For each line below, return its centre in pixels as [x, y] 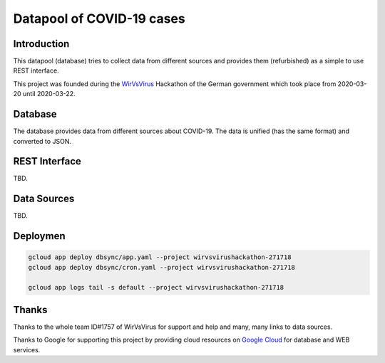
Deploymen [39, 236]
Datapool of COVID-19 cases [99, 19]
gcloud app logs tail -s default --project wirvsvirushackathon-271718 [156, 287]
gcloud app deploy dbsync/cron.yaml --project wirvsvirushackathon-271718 [162, 267]
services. [27, 349]
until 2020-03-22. [49, 94]
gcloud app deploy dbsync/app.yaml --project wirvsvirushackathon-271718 [160, 257]
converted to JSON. [42, 141]
